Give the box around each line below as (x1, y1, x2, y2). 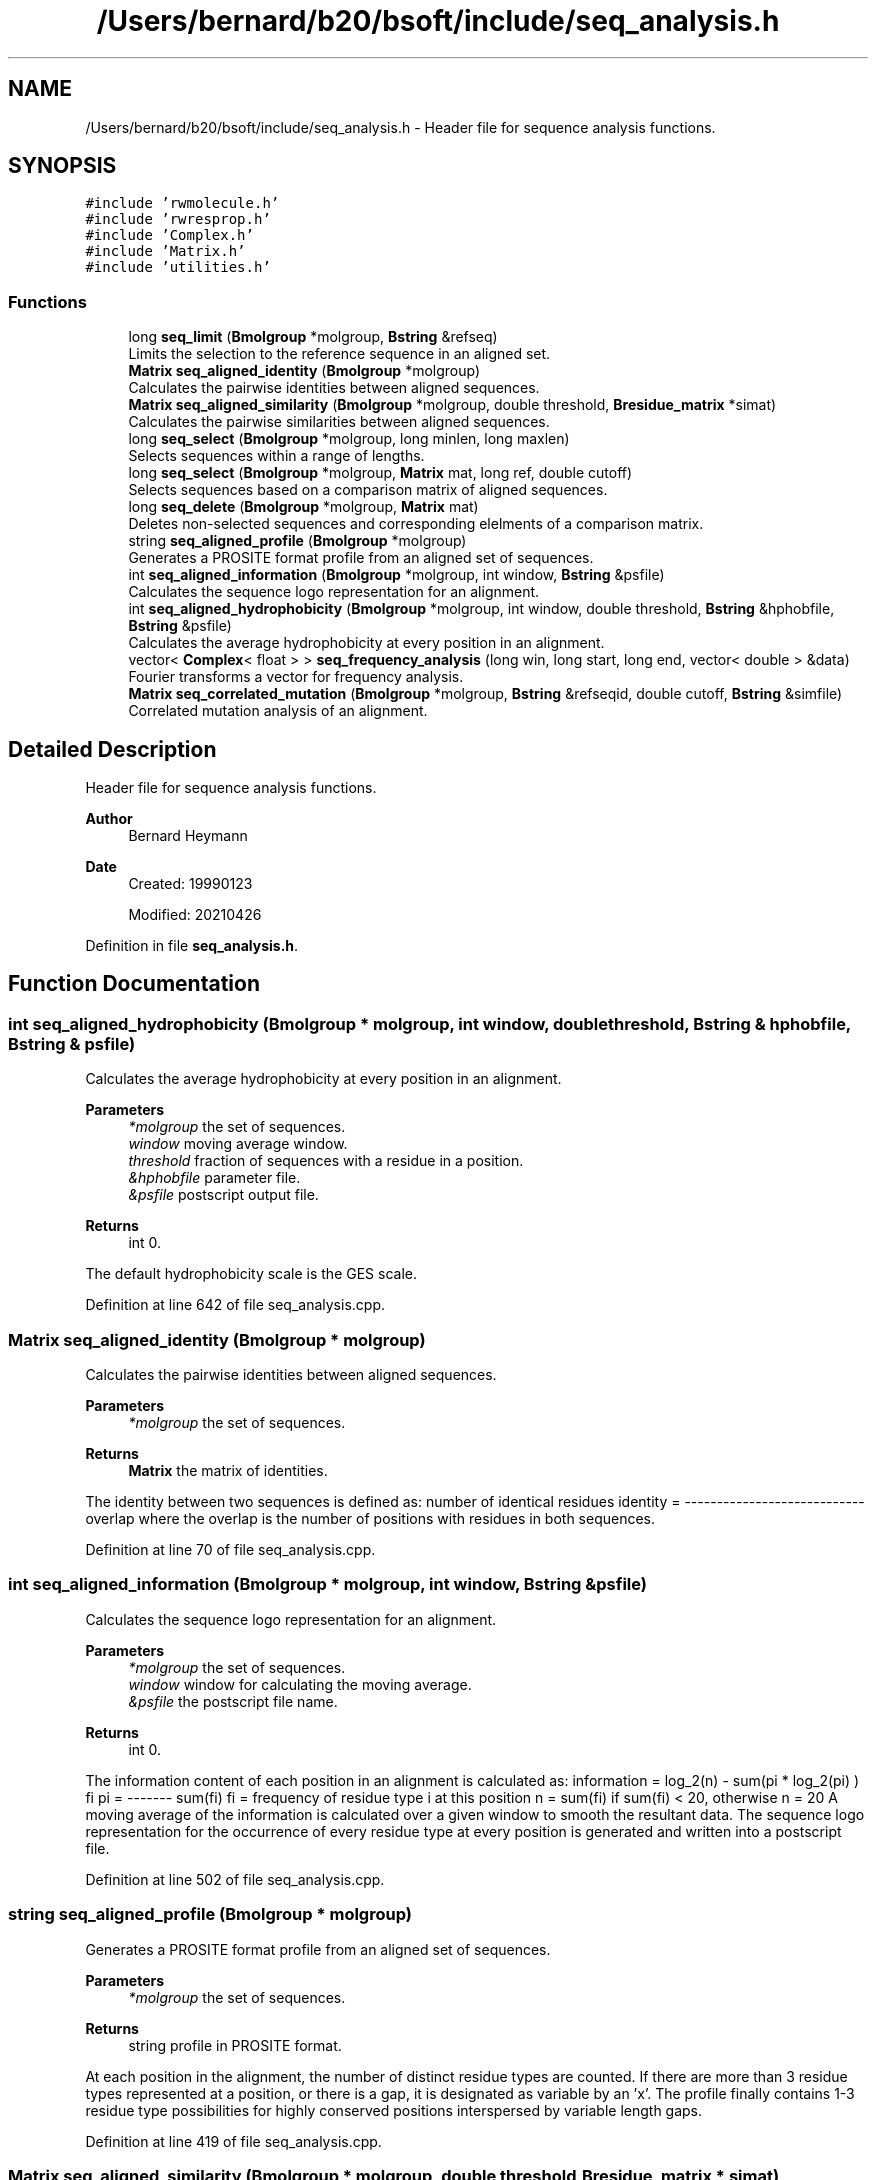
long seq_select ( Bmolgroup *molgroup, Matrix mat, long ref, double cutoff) (128, 464, 633, 482)
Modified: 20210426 (128, 906, 262, 924)
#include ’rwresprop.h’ (85, 211, 271, 228)
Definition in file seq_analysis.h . (85, 937, 299, 955)
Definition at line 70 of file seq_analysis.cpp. (85, 1541, 376, 1558)
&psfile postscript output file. (128, 1186, 319, 1204)
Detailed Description (8, 736, 217, 762)
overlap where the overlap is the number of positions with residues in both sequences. (85, 1510, 656, 1527)
